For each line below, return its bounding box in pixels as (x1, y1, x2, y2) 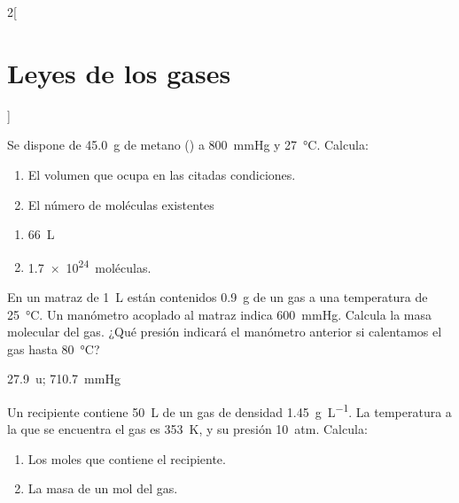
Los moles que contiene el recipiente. (27, 449, 226, 468)
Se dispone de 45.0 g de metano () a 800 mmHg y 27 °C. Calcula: (7, 135, 369, 154)
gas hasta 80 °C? (7, 339, 100, 358)
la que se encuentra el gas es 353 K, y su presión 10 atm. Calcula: (7, 420, 368, 438)
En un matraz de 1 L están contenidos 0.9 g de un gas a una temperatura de (7, 287, 428, 306)
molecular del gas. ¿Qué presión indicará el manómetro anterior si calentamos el (7, 322, 442, 341)
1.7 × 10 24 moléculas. (27, 255, 152, 276)
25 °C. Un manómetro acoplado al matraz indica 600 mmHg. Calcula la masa (7, 305, 432, 323)
